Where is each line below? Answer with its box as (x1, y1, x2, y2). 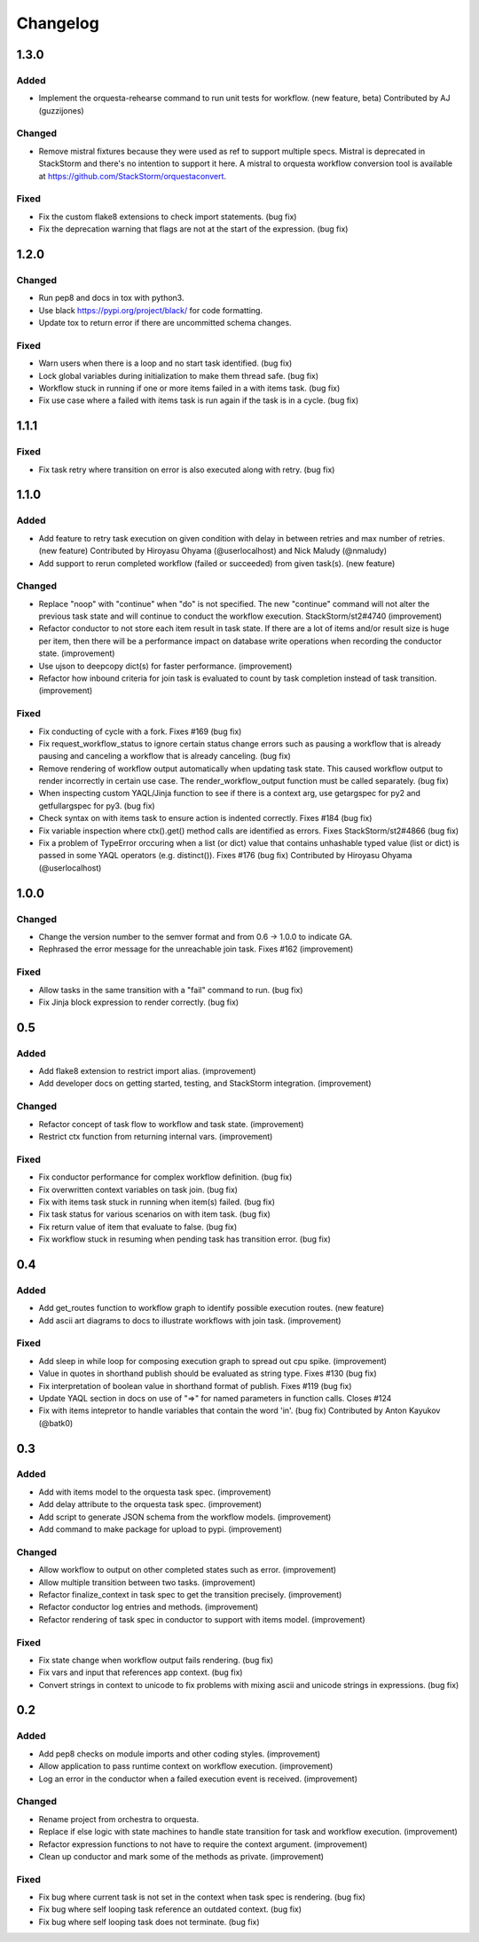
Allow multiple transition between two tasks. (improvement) (38, 1576, 256, 1588)
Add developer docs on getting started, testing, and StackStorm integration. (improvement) (38, 1078, 372, 1089)
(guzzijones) (38, 105, 84, 115)
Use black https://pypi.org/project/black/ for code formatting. (38, 304, 263, 315)
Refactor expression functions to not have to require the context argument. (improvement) (38, 1838, 368, 1850)
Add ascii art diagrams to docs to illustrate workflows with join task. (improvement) (38, 1314, 342, 1326)
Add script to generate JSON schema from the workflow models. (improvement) (38, 1512, 332, 1522)
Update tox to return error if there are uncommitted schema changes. (38, 318, 292, 328)
